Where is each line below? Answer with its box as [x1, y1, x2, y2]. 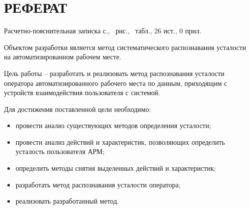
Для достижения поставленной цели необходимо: [4, 104, 151, 114]
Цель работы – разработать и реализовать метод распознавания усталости [4, 68, 225, 78]
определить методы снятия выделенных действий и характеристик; [15, 163, 216, 173]
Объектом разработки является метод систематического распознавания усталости [4, 42, 246, 52]
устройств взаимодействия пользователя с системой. [4, 87, 160, 98]
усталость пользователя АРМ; [15, 146, 105, 157]
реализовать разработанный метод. [15, 196, 119, 206]
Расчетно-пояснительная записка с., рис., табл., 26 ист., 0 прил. [4, 26, 202, 36]
